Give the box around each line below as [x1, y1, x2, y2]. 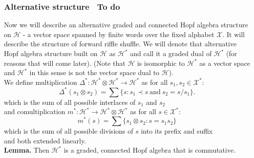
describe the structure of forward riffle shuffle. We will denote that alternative [4, 39, 237, 49]
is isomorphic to [137, 58, 185, 68]
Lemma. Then [4, 145, 49, 155]
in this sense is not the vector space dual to [29, 67, 160, 78]
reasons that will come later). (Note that [4, 58, 126, 68]
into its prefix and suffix [141, 126, 213, 136]
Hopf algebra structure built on [4, 48, 98, 58]
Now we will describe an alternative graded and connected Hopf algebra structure [4, 20, 248, 30]
